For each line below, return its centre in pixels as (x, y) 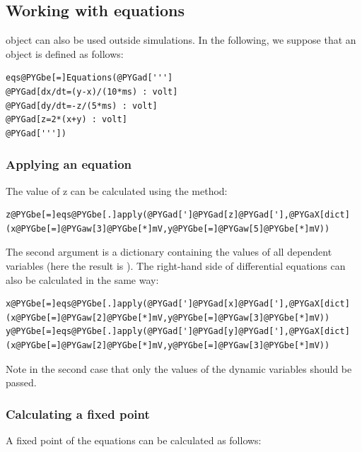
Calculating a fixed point (78, 414)
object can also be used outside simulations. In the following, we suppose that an (181, 40)
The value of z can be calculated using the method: (117, 190)
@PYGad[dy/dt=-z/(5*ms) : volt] (82, 106)
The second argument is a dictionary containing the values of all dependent (169, 252)
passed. (21, 382)
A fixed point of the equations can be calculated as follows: (134, 440)
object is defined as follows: (65, 53)
